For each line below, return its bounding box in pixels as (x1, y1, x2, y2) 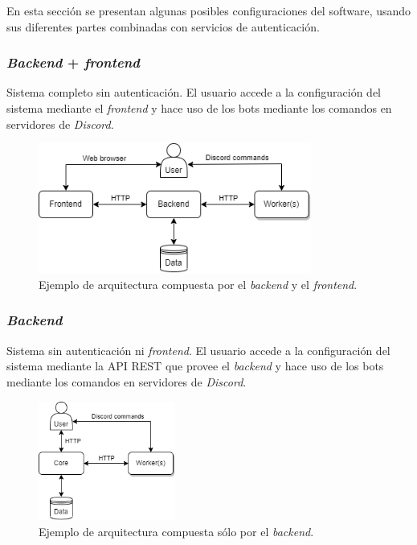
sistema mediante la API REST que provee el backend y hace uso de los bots (6, 357, 384, 374)
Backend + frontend (6, 52, 141, 72)
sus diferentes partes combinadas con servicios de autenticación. (6, 18, 320, 35)
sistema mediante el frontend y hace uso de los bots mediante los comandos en (6, 100, 392, 116)
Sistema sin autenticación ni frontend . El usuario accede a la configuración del (6, 341, 390, 358)
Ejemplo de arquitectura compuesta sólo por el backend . (39, 522, 314, 539)
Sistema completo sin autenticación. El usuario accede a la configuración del (6, 84, 381, 101)
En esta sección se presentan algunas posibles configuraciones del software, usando (6, 2, 411, 19)
